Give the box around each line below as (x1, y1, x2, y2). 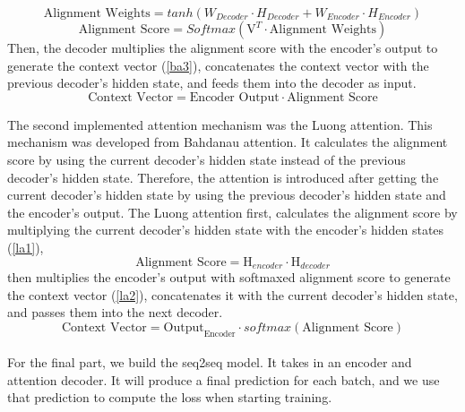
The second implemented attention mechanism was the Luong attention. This (7, 115, 433, 133)
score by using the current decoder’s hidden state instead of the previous (7, 150, 406, 168)
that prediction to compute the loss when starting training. (7, 388, 332, 407)
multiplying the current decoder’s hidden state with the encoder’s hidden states (7, 220, 444, 239)
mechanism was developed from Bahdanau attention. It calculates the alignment (7, 133, 448, 151)
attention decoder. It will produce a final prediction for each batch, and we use (7, 370, 440, 389)
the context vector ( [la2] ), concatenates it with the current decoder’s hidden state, (7, 285, 458, 304)
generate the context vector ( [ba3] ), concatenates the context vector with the (7, 56, 429, 74)
